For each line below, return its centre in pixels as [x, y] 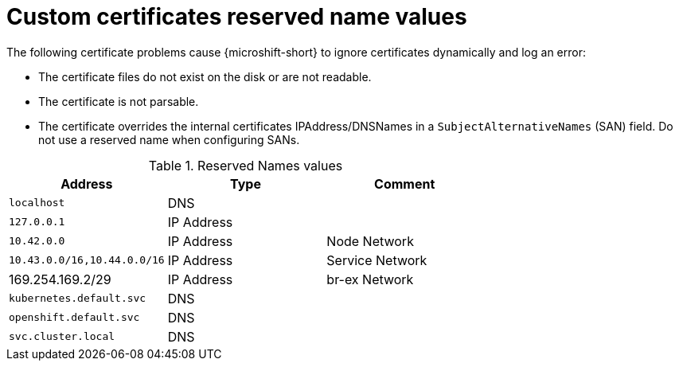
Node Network [370, 241]
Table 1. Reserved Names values [246, 165]
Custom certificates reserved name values [237, 17]
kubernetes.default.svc [78, 299]
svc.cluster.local [62, 337]
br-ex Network [370, 279]
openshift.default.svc [74, 318]
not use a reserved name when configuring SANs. [169, 139]
